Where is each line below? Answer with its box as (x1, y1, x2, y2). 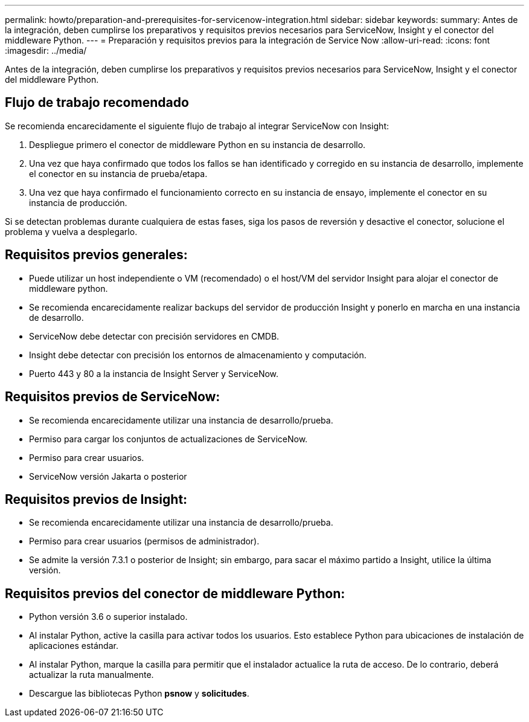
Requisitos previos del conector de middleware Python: (5, 585, 345, 601)
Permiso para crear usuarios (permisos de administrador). (29, 536, 260, 547)
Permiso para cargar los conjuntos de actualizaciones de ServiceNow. (29, 433, 308, 444)
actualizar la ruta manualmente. (29, 669, 154, 680)
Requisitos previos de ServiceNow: (5, 389, 220, 405)
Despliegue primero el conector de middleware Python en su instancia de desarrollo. (29, 139, 366, 150)
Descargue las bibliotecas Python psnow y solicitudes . (29, 688, 249, 699)
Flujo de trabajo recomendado (5, 95, 189, 111)
